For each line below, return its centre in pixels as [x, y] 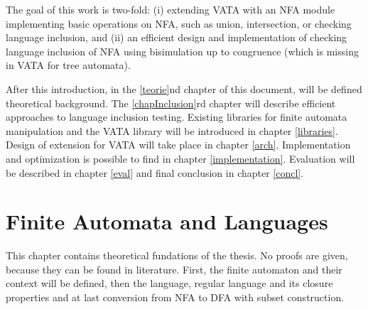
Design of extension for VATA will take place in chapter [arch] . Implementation [178, 145]
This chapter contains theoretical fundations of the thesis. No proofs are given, [177, 255]
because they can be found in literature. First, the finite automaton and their [174, 269]
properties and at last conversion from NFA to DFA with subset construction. [175, 297]
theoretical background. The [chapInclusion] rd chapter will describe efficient [171, 103]
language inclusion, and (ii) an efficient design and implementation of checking [177, 37]
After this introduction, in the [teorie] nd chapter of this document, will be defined [184, 88]
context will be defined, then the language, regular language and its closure [169, 283]
